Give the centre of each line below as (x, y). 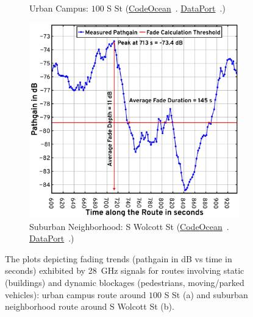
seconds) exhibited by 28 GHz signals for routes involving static (125, 270)
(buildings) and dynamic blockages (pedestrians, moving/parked (125, 283)
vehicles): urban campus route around (76, 294)
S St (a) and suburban (206, 294)
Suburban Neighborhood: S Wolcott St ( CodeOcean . (129, 226)
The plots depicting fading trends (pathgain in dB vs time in (119, 258)
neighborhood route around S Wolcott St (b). (90, 306)
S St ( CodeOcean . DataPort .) (166, 8)
